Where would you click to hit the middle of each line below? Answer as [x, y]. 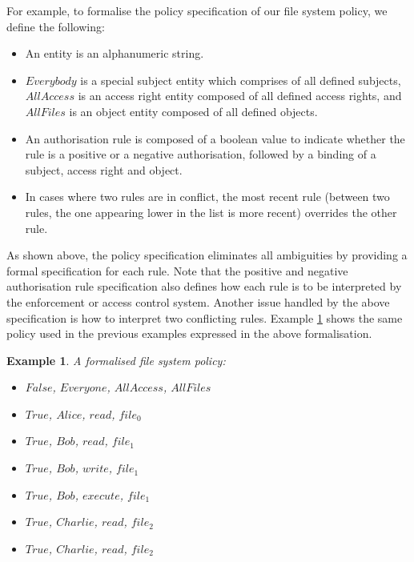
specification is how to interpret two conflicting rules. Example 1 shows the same [205, 317]
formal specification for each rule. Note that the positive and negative [177, 270]
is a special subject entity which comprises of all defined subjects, [241, 80]
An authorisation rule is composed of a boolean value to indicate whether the [215, 138]
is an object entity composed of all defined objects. [193, 111]
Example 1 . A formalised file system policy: [116, 360]
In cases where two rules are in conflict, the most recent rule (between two [207, 197]
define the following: [56, 26]
